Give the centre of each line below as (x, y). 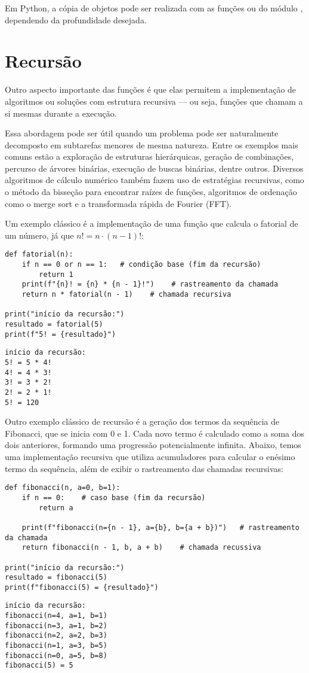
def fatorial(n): (39, 255)
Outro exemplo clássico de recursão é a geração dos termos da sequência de (142, 421)
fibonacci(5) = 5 (39, 666)
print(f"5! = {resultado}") (61, 334)
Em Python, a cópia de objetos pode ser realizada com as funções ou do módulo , (154, 8)
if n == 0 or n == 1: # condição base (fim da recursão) (141, 265)
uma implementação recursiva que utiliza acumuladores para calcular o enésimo (150, 457)
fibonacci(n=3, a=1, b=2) (56, 625)
